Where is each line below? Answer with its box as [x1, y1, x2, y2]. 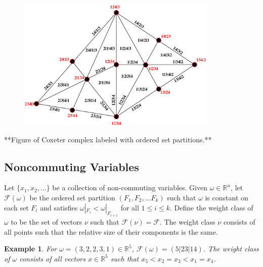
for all [120, 202, 139, 212]
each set [4, 202, 29, 212]
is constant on [205, 192, 248, 202]
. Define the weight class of [170, 202, 253, 212]
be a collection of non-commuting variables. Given [52, 182, 207, 193]
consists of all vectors [19, 253, 86, 263]
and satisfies [40, 202, 78, 212]
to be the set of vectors [11, 217, 82, 227]
